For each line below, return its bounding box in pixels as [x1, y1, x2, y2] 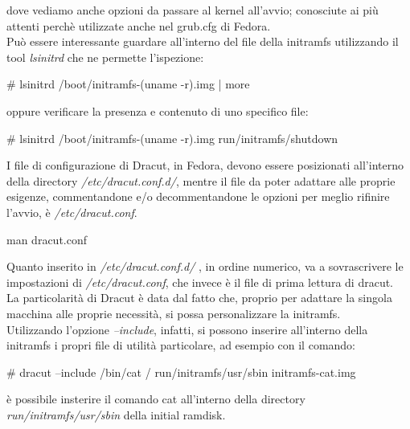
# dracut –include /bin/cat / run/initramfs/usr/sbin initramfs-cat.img [6, 363, 356, 380]
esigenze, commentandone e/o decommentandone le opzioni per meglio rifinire [6, 188, 390, 205]
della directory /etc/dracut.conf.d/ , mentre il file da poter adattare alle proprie [6, 172, 396, 189]
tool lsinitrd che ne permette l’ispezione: [6, 48, 204, 65]
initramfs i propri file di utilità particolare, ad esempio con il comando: [6, 337, 355, 353]
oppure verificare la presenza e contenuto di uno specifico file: [6, 102, 309, 119]
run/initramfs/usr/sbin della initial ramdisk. [6, 406, 226, 423]
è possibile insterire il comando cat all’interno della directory [6, 390, 305, 407]
